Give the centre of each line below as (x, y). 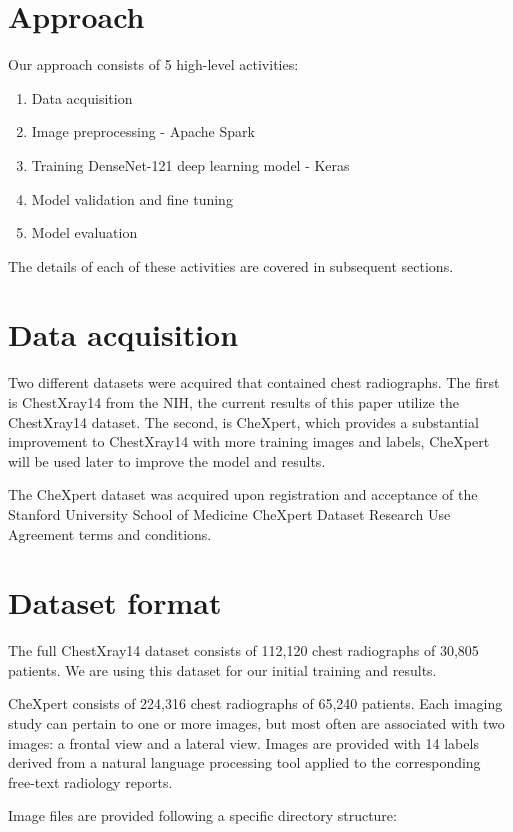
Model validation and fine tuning (132, 198)
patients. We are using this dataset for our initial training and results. (222, 669)
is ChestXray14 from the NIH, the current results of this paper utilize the (233, 402)
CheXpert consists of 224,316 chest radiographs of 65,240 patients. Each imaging (255, 703)
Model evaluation (84, 232)
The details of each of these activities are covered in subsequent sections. (231, 265)
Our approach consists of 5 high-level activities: (153, 64)
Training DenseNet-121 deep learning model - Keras (190, 164)
